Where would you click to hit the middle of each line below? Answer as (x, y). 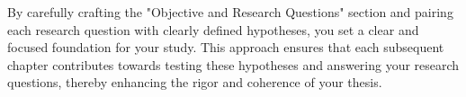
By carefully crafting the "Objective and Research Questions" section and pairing (230, 12)
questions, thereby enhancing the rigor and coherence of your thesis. (195, 82)
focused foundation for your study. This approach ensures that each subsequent (226, 47)
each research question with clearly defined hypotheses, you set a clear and (213, 29)
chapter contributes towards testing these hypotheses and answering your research (233, 64)
